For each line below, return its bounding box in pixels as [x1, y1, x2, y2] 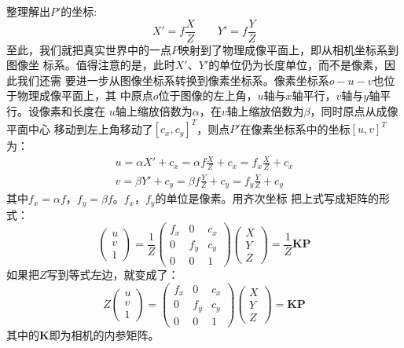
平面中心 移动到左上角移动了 [6, 120, 153, 137]
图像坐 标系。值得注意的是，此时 [6, 57, 175, 73]
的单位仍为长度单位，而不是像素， [208, 57, 385, 73]
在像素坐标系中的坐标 [240, 120, 351, 137]
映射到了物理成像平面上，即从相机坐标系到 [178, 41, 398, 57]
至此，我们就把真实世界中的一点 [6, 41, 171, 57]
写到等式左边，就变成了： [46, 266, 179, 283]
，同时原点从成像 [310, 103, 398, 119]
